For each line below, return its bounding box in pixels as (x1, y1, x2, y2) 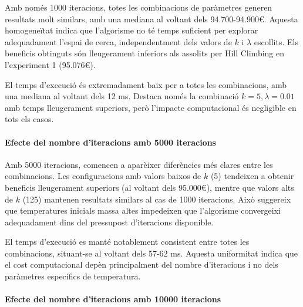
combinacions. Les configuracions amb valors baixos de (5, 170, 201, 182)
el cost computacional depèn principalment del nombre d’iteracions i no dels (5, 258, 278, 271)
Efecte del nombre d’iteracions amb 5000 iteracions (5, 136, 216, 148)
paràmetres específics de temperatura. (5, 270, 141, 282)
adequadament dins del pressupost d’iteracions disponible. (5, 215, 214, 228)
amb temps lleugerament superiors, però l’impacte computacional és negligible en (5, 101, 297, 113)
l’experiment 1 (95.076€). (5, 58, 96, 70)
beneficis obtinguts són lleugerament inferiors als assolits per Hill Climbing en (5, 47, 284, 59)
